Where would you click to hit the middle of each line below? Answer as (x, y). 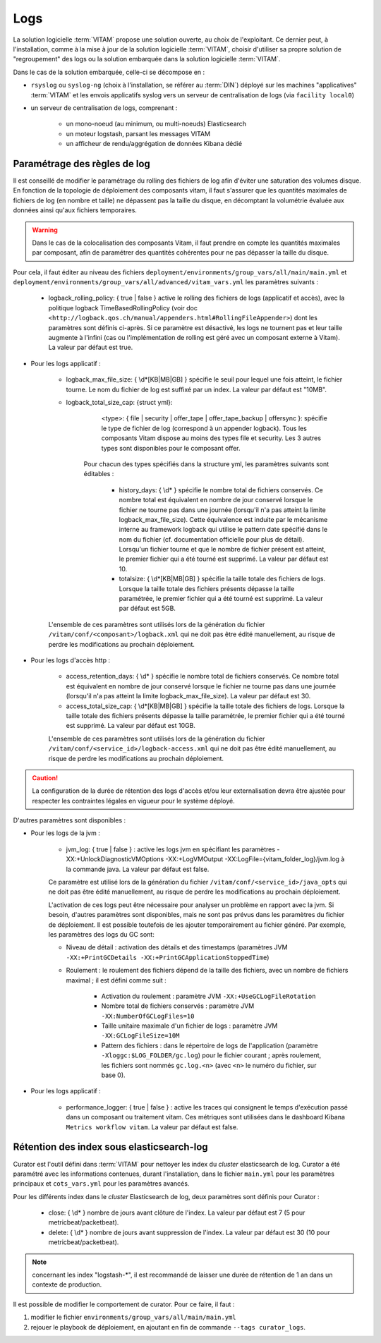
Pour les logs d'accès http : (71, 660)
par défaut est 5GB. (147, 608)
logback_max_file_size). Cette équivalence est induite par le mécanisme (223, 519)
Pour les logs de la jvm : (65, 833)
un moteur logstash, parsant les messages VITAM (138, 133)
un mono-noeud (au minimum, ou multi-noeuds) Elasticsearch (156, 124)
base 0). (114, 1075)
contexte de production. (67, 1284)
